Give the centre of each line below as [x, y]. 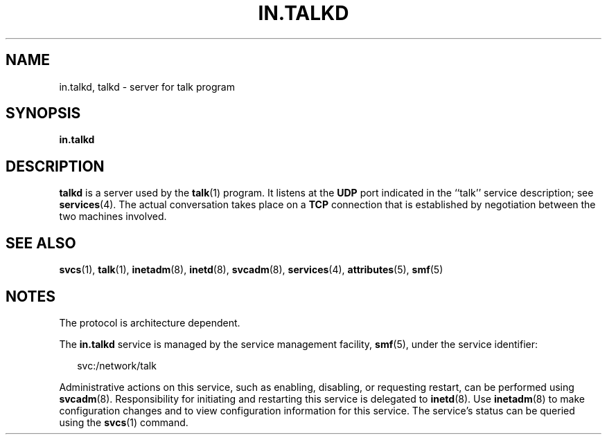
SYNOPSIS [43, 113]
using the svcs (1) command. [124, 422]
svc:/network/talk [117, 365]
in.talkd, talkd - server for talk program [147, 86]
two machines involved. [113, 217]
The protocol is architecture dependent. [150, 322]
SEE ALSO [41, 243]
